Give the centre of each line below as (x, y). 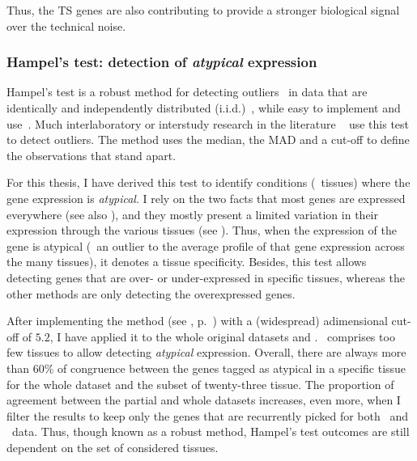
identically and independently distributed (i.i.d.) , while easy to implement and (204, 108)
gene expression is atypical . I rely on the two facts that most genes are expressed (206, 198)
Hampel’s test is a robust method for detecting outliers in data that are (187, 92)
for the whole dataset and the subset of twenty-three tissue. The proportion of (200, 384)
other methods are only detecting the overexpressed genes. (151, 293)
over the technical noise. (66, 25)
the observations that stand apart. (91, 155)
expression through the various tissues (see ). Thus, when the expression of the (202, 230)
